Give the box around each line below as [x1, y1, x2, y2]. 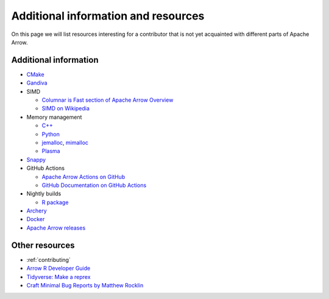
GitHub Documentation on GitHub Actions [41, 181, 147, 189]
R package [41, 199, 69, 206]
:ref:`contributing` [26, 256, 71, 263]
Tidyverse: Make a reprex [26, 273, 91, 280]
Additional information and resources [11, 9, 205, 23]
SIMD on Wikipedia [41, 105, 90, 112]
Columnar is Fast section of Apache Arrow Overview [41, 96, 174, 104]
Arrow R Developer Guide [26, 265, 91, 272]
